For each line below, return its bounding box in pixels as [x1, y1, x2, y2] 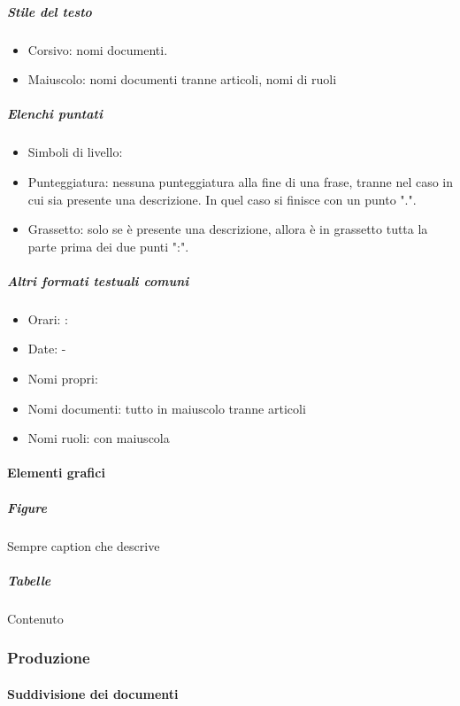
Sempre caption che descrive [7, 536, 160, 555]
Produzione [7, 647, 90, 669]
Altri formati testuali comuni [7, 271, 189, 290]
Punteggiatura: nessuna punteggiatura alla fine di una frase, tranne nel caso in [27, 172, 454, 190]
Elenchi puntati [7, 105, 103, 123]
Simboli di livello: [27, 143, 123, 161]
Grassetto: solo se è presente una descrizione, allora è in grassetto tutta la [27, 220, 428, 238]
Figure [7, 498, 47, 516]
